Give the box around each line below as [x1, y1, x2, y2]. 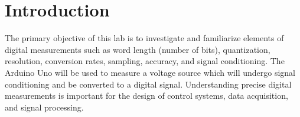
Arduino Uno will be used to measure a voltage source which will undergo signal [5, 66, 296, 78]
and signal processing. [5, 101, 84, 113]
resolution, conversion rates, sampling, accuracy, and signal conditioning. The [5, 55, 285, 67]
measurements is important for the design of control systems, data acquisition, [5, 89, 288, 102]
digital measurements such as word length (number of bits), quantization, [5, 43, 270, 55]
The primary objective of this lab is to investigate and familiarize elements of [5, 32, 284, 44]
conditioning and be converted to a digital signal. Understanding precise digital [5, 78, 292, 90]
